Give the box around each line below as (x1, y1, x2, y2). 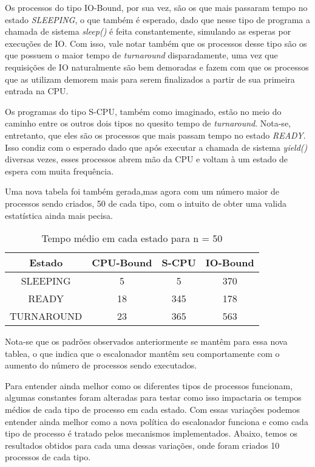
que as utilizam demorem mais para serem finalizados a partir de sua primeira (5, 72, 295, 85)
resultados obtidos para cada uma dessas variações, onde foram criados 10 (5, 438, 280, 451)
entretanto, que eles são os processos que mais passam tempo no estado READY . (5, 128, 306, 141)
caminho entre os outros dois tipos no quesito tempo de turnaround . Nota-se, (5, 117, 291, 130)
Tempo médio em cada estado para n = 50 (41, 231, 223, 246)
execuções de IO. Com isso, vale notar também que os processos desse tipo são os (5, 36, 307, 49)
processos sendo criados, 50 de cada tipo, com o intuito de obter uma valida (5, 196, 287, 209)
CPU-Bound (92, 255, 152, 270)
